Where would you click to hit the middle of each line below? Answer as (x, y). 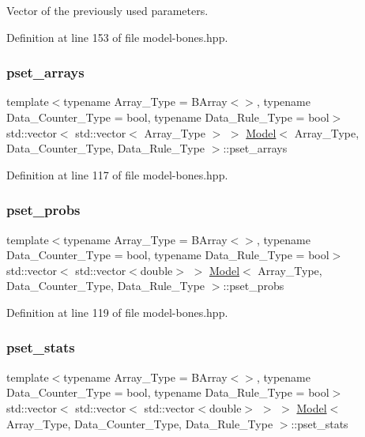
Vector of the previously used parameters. (107, 10)
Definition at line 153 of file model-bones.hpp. (117, 37)
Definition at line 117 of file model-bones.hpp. (117, 174)
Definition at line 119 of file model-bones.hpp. (117, 312)
